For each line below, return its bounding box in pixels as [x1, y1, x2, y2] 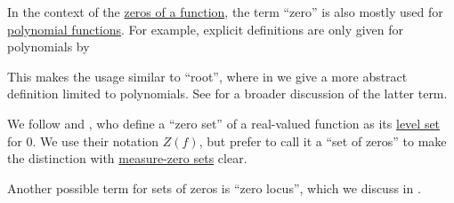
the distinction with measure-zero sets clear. [7, 149, 247, 168]
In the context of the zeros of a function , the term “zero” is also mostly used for [7, 3, 443, 20]
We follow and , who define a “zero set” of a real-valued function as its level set [7, 113, 441, 132]
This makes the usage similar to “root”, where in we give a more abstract [7, 66, 408, 85]
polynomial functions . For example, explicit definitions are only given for [7, 20, 404, 38]
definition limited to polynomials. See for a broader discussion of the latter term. [7, 84, 448, 103]
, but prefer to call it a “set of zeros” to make [199, 131, 447, 150]
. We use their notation [32, 131, 159, 150]
